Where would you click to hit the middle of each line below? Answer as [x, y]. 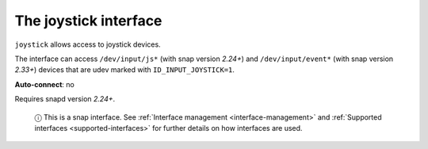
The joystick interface [88, 21]
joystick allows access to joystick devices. [88, 44]
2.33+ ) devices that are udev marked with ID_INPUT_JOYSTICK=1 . [125, 70]
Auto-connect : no [44, 84]
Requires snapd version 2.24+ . [65, 99]
